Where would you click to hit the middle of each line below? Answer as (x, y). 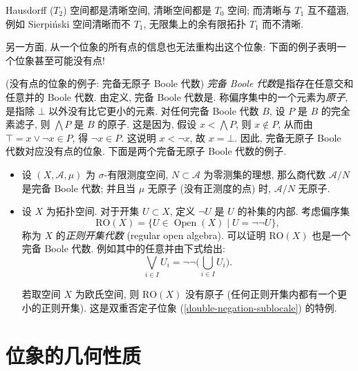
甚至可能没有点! (69, 60)
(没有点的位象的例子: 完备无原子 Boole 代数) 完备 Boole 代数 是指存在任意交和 (180, 83)
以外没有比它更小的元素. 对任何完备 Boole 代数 (154, 110)
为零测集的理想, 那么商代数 (265, 174)
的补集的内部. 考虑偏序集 (293, 211)
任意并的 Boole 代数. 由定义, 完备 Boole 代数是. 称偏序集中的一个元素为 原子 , (177, 96)
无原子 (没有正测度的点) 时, (209, 188)
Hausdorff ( (30, 10)
